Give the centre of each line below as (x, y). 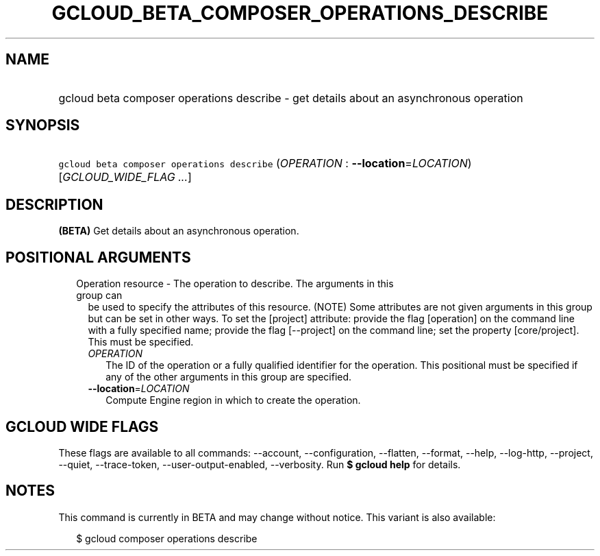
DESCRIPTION (54, 204)
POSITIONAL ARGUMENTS (98, 257)
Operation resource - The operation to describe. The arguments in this (235, 284)
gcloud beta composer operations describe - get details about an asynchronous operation (291, 98)
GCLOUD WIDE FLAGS (82, 426)
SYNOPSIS (43, 125)
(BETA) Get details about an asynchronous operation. (179, 231)
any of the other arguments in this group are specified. (229, 377)
